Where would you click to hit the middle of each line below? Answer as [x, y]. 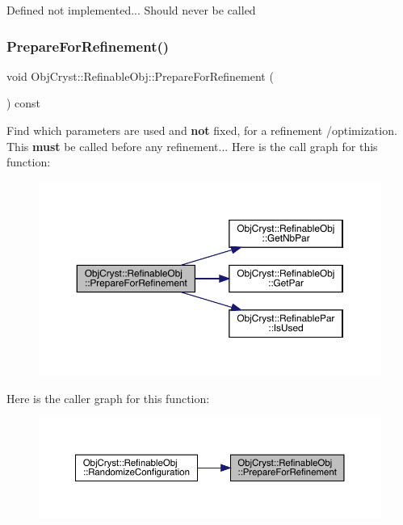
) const [24, 103]
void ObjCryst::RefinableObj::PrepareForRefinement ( [140, 76]
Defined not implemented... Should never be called [131, 10]
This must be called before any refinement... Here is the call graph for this [192, 146]
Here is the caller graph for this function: [108, 398]
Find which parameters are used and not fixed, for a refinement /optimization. [202, 130]
